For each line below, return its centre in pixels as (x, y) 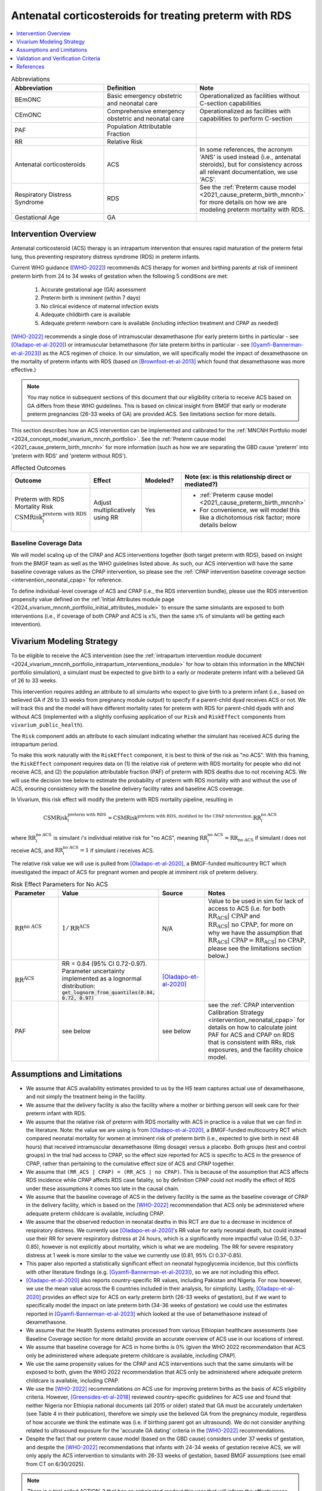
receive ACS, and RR (37, 850)
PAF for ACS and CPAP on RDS (251, 1035)
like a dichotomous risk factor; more (250, 518)
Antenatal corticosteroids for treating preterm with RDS (151, 16)
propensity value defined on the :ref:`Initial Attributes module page (93, 599)
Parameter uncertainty (93, 971)
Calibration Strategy (236, 1013)
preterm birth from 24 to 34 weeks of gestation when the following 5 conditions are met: (120, 276)
